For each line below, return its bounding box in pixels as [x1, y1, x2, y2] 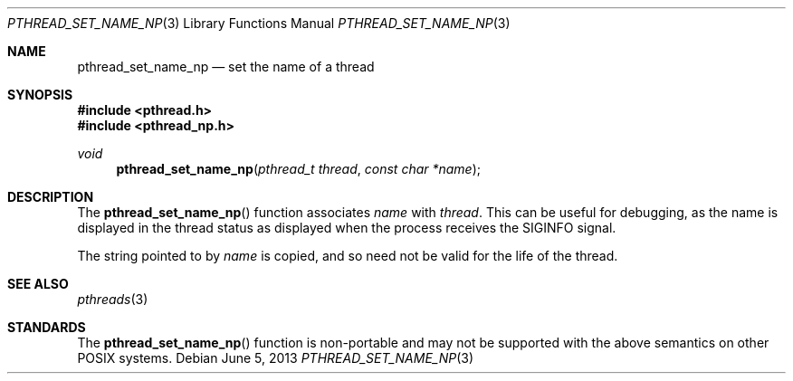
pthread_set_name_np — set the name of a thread [77, 59, 375, 74]
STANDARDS [7, 319, 86, 335]
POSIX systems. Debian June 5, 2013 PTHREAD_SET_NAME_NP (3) [77, 350, 474, 366]
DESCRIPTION [7, 189, 94, 205]
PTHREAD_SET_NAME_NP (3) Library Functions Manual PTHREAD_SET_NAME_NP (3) [7, 15, 511, 31]
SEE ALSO [7, 276, 69, 291]
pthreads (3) [77, 291, 148, 307]
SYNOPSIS [7, 87, 73, 102]
